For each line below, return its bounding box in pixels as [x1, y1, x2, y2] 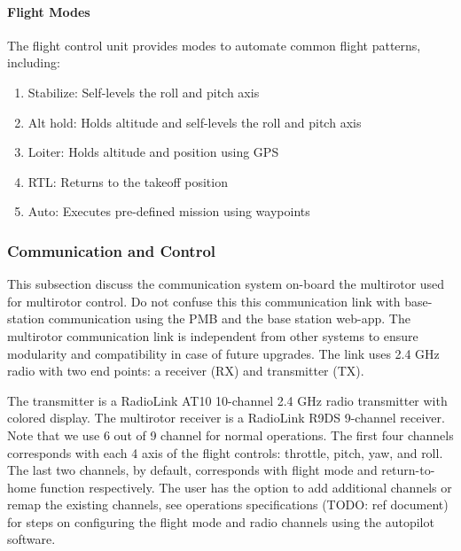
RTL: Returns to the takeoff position [27, 172, 228, 190]
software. [7, 530, 56, 548]
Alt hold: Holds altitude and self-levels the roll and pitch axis [27, 113, 362, 131]
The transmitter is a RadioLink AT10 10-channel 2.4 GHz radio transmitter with [7, 391, 448, 409]
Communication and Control [7, 239, 216, 261]
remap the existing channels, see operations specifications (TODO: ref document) [7, 495, 449, 514]
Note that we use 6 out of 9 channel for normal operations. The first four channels [7, 425, 454, 444]
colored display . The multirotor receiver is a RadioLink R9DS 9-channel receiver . [7, 408, 445, 427]
